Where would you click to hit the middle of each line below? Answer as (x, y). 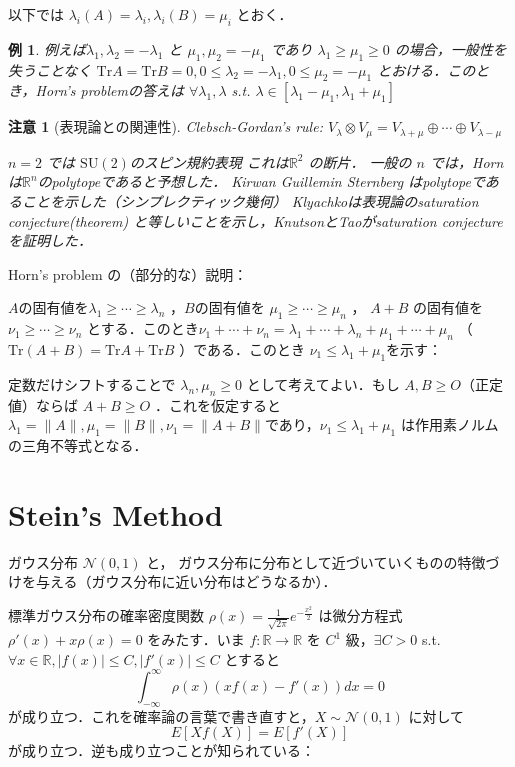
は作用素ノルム (449, 424)
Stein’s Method (115, 513)
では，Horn (466, 161)
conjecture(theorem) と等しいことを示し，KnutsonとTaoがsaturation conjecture (255, 220)
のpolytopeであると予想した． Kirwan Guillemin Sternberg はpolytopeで (261, 181)
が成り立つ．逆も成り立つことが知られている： (161, 750)
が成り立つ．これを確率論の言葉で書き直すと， (161, 715)
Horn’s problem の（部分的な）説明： (128, 273)
